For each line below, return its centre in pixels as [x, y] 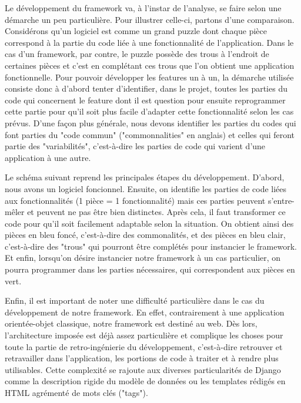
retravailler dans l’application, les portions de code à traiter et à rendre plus [142, 358]
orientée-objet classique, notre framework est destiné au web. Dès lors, [131, 323]
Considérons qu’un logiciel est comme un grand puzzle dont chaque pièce [136, 31]
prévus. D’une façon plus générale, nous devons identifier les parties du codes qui [150, 122]
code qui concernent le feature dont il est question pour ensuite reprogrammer [145, 100]
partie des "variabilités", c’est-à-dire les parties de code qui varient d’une [135, 146]
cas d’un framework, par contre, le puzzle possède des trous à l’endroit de [137, 54]
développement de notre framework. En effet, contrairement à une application [145, 312]
